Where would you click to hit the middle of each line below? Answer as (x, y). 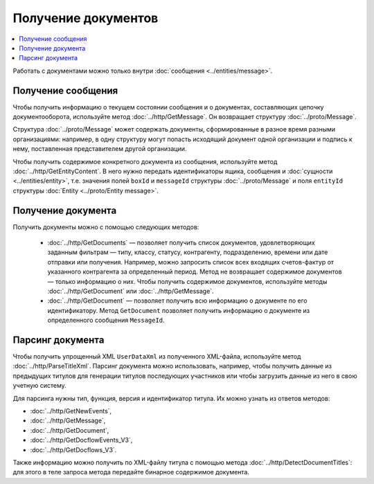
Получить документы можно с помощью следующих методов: (106, 227)
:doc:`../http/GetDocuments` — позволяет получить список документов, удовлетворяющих (181, 243)
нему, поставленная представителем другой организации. (100, 149)
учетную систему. (40, 386)
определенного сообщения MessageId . (106, 320)
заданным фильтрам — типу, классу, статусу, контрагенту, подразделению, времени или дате (188, 252)
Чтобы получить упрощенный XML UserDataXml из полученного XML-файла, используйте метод (157, 357)
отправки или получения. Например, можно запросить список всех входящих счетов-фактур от (191, 262)
